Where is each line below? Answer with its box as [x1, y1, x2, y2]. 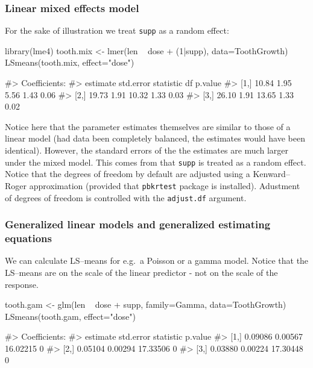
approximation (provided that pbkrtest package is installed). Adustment [29, 179, 300, 192]
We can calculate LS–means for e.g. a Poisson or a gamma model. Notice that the [5, 254, 309, 267]
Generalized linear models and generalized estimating [5, 217, 271, 232]
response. [5, 278, 39, 290]
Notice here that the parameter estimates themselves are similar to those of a [5, 120, 291, 133]
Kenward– [253, 167, 290, 180]
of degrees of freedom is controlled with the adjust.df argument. [5, 191, 247, 204]
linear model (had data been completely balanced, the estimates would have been [5, 132, 305, 145]
